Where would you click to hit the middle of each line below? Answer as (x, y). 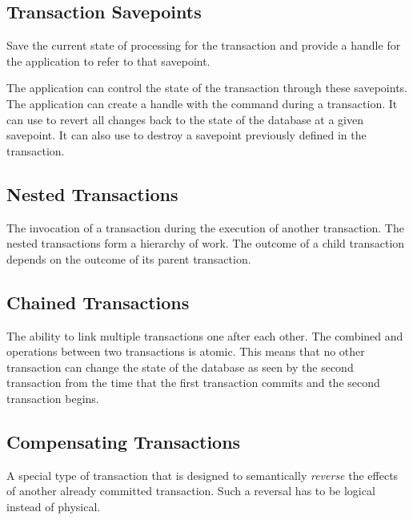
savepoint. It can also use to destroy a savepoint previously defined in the (186, 135)
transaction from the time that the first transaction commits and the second (193, 383)
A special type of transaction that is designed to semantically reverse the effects (202, 475)
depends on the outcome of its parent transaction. (129, 258)
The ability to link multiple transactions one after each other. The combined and (205, 335)
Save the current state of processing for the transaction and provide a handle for (204, 45)
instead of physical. (54, 506)
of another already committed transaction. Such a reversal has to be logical (191, 491)
